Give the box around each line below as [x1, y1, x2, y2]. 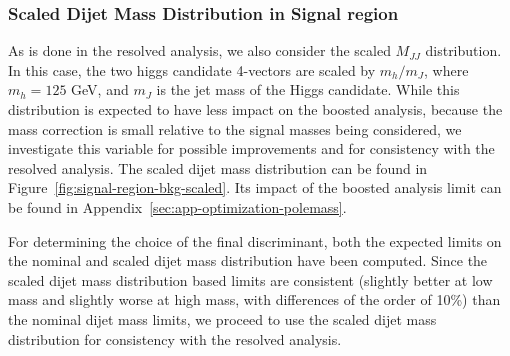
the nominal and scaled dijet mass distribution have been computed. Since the [8, 250, 488, 271]
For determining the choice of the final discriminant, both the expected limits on [8, 230, 502, 251]
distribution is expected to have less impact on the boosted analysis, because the [8, 99, 503, 119]
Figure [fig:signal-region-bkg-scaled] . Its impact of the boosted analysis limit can [8, 177, 502, 198]
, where [424, 59, 469, 80]
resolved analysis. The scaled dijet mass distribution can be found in [8, 157, 428, 178]
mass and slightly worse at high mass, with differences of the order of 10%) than [8, 289, 501, 310]
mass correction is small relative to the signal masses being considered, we [8, 118, 462, 139]
